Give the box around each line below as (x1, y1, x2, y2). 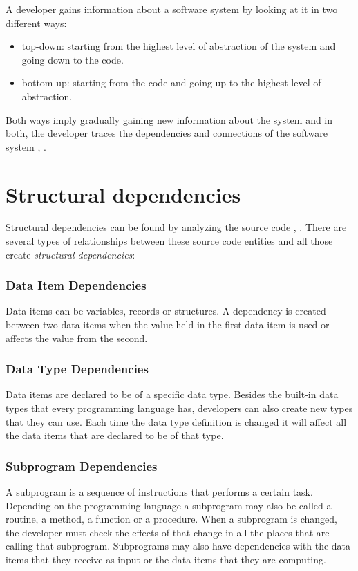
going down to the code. (21, 52, 124, 66)
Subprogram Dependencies (6, 457, 158, 474)
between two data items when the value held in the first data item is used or (6, 317, 330, 332)
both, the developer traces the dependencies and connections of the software (6, 126, 328, 140)
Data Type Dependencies (6, 360, 149, 377)
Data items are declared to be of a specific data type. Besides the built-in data (6, 387, 339, 402)
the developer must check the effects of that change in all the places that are (6, 525, 330, 539)
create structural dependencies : (6, 247, 135, 261)
